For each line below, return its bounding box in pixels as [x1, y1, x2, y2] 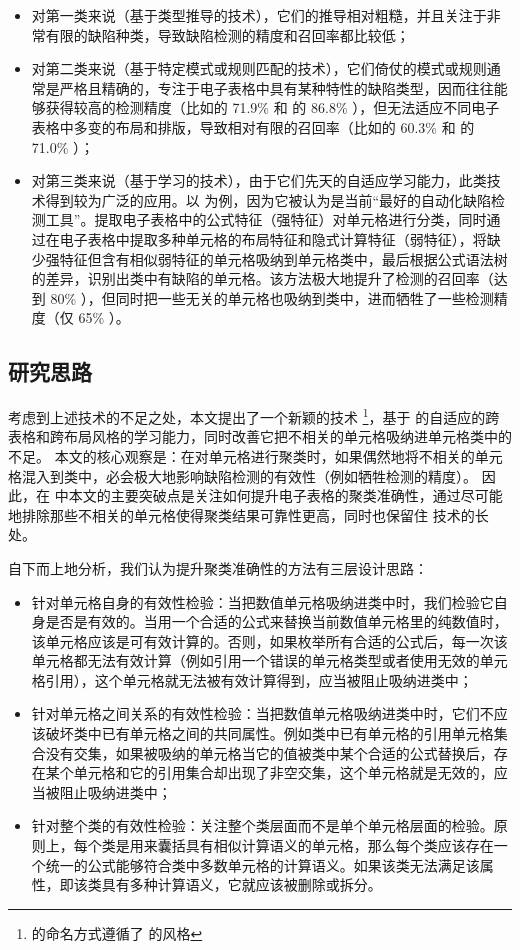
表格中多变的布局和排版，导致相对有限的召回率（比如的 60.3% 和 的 [31, 116, 475, 137]
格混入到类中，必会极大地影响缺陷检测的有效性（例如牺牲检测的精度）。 [8, 465, 477, 486]
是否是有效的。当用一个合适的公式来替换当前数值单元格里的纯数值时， [45, 611, 508, 632]
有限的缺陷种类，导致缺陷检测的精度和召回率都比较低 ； [45, 24, 410, 45]
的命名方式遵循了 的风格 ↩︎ [31, 922, 203, 943]
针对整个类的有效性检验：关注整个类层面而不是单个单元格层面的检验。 [31, 815, 494, 836]
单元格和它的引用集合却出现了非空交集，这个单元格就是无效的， [73, 762, 494, 783]
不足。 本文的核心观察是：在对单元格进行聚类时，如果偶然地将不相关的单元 [8, 445, 503, 466]
